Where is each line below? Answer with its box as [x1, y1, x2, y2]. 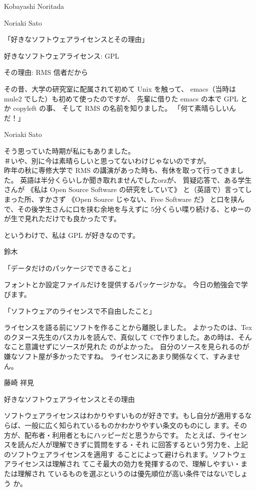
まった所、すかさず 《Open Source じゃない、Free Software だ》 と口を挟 [4, 194, 238, 204]
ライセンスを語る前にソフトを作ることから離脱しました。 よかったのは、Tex [4, 322, 252, 332]
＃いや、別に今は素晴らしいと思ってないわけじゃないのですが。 [4, 155, 211, 165]
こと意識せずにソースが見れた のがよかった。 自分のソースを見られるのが [10, 341, 250, 352]
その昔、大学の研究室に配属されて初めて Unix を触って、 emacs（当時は [4, 83, 236, 94]
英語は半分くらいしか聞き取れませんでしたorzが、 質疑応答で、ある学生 [20, 174, 252, 185]
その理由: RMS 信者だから [4, 67, 88, 77]
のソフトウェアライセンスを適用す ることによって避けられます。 [4, 449, 212, 459]
